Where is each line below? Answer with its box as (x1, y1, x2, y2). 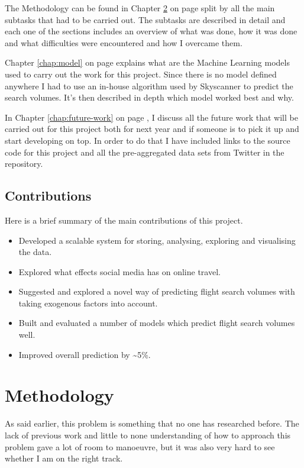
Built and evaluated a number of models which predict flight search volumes (18, 317, 295, 329)
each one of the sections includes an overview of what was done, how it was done (5, 25, 297, 37)
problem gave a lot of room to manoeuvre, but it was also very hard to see (5, 440, 275, 453)
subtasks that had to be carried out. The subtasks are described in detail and (5, 13, 286, 25)
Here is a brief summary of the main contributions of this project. (5, 214, 243, 226)
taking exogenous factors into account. (18, 296, 158, 309)
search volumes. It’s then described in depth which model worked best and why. (5, 91, 294, 104)
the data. (18, 246, 52, 258)
